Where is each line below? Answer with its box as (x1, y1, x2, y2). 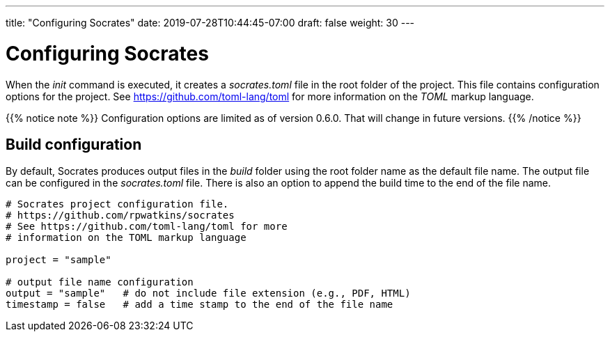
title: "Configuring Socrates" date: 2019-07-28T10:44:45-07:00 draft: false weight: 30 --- (6, 17, 415, 29)
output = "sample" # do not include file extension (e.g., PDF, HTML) (6, 288, 411, 299)
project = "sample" (6, 254, 111, 266)
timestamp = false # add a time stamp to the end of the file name (6, 299, 393, 311)
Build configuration (6, 135, 142, 153)
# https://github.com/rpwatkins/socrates (6, 210, 235, 221)
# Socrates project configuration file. (6, 198, 229, 210)
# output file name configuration (6, 276, 194, 288)
